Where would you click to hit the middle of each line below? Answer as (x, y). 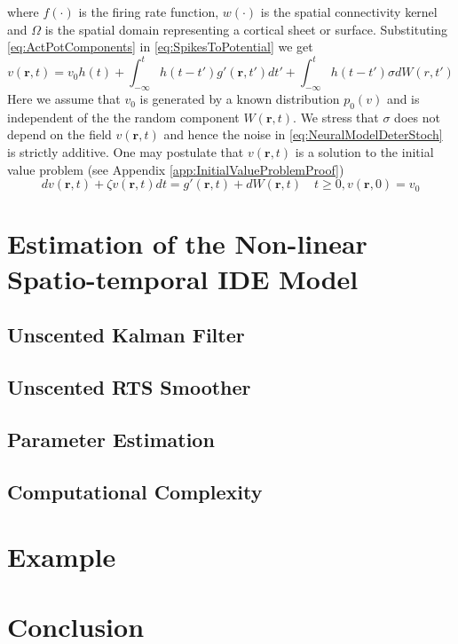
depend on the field (59, 134)
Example (62, 557)
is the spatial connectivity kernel (349, 12)
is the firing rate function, (149, 12)
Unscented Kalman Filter (126, 335)
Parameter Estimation (111, 439)
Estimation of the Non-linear (187, 243)
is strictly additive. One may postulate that (126, 152)
